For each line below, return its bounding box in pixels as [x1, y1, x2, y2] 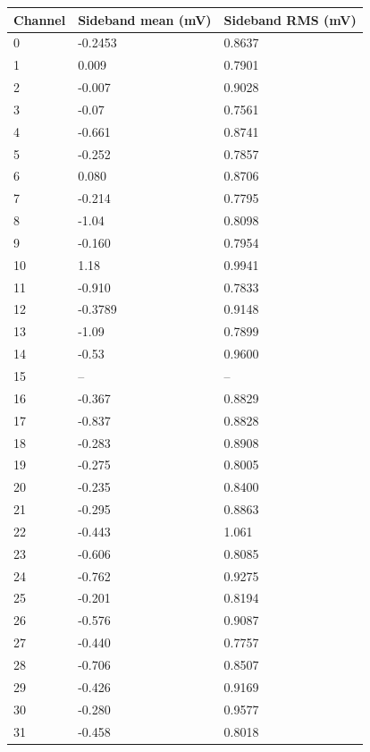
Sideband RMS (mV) [223, 10, 357, 29]
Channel [13, 10, 66, 29]
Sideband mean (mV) [78, 10, 212, 29]
